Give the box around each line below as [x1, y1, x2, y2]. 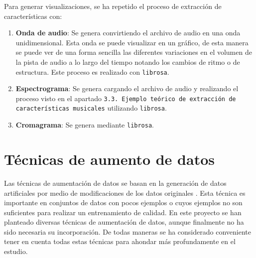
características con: [4, 10, 62, 21]
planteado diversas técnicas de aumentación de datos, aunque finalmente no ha [4, 217, 244, 227]
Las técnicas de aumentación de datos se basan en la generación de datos [4, 177, 227, 188]
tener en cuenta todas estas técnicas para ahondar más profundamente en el [4, 236, 236, 247]
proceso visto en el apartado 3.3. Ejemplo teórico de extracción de [15, 93, 236, 103]
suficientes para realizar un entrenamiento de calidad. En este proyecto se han [4, 207, 242, 217]
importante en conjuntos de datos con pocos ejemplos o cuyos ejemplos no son [4, 197, 243, 208]
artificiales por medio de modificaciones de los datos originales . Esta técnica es [4, 187, 246, 198]
